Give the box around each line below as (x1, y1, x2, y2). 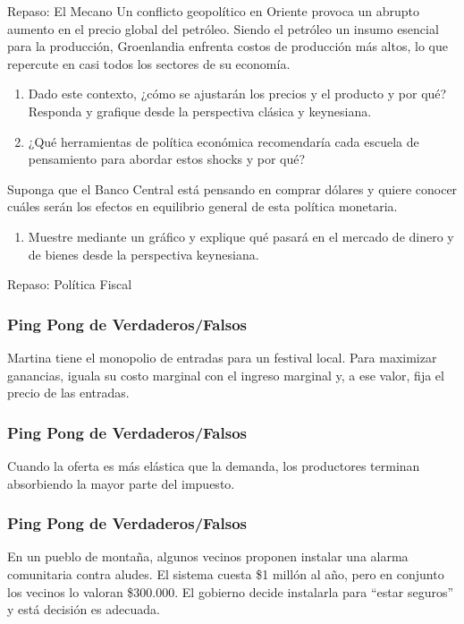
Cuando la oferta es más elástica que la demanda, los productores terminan (7, 456, 420, 474)
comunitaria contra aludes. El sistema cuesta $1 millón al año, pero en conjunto (7, 564, 444, 583)
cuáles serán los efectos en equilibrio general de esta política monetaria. (7, 197, 398, 216)
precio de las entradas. (7, 383, 130, 402)
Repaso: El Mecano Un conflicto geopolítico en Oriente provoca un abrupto (7, 2, 420, 20)
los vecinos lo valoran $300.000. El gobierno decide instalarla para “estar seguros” (7, 582, 454, 601)
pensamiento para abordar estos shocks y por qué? (28, 150, 306, 168)
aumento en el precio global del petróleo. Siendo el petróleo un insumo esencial (7, 19, 439, 38)
